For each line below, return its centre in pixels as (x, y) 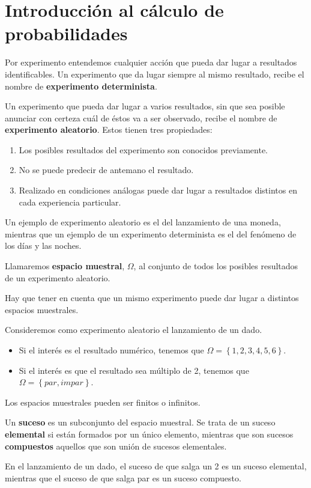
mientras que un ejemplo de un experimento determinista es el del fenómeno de (151, 233)
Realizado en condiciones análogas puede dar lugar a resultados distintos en (158, 190)
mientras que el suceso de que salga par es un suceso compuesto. (123, 477)
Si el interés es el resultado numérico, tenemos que (111, 350)
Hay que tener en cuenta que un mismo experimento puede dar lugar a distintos (152, 298)
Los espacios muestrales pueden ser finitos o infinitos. (103, 402)
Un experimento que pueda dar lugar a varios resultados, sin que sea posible (145, 106)
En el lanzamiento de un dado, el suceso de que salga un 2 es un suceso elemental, (156, 466)
